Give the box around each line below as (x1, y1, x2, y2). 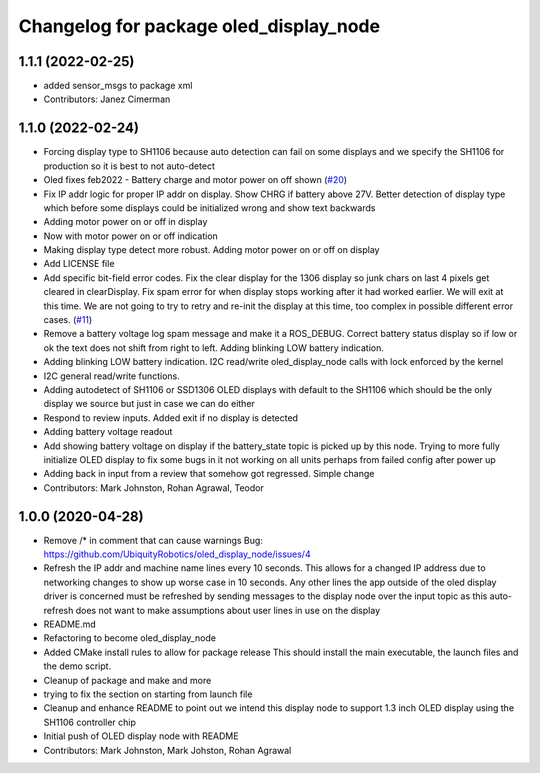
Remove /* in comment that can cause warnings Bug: (43, 534, 264, 546)
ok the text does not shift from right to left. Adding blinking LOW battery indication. (43, 341, 384, 354)
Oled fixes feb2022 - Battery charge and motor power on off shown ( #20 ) (43, 174, 348, 186)
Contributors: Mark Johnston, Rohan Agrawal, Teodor (43, 481, 264, 494)
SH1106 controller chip (43, 716, 137, 728)
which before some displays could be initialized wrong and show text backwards (43, 201, 376, 214)
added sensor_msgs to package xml (43, 80, 193, 92)
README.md (43, 618, 97, 630)
